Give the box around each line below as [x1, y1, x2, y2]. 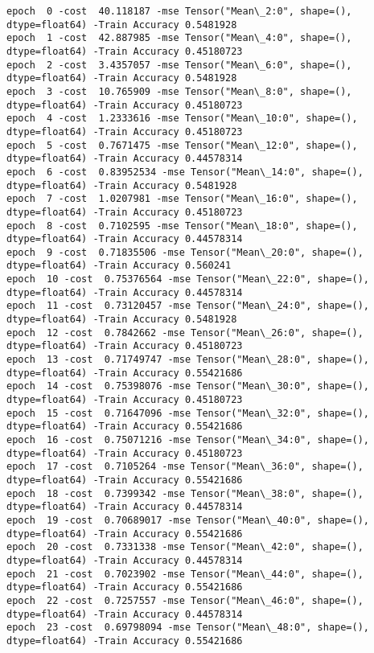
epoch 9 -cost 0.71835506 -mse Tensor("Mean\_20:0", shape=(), [6, 246, 364, 258]
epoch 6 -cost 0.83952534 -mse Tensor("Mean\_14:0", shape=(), [6, 166, 364, 178]
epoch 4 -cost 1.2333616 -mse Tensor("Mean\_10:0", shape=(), [6, 113, 358, 125]
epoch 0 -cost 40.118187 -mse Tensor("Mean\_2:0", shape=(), [6, 6, 352, 17]
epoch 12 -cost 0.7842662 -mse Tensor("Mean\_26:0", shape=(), [6, 326, 364, 339]
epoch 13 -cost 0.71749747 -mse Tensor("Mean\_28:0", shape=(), [6, 354, 370, 366]
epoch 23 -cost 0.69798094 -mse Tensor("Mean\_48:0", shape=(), [6, 622, 370, 634]
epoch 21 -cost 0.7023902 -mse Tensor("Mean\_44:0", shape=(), [6, 568, 364, 580]
